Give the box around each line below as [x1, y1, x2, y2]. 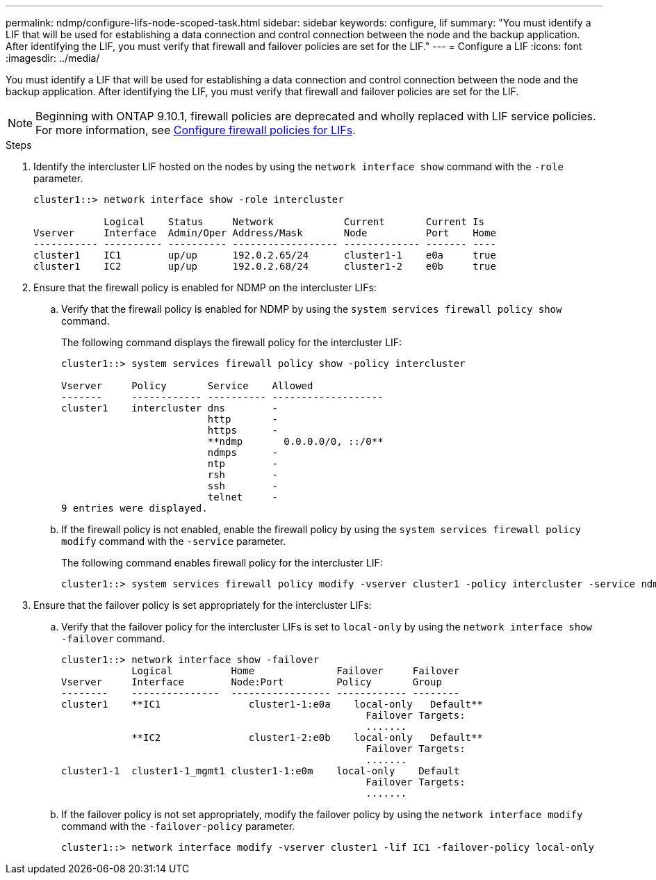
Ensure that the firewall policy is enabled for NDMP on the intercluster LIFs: [33, 282, 377, 293]
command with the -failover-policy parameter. [61, 820, 295, 832]
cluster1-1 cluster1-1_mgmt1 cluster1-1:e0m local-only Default [61, 765, 460, 776]
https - [207, 425, 278, 436]
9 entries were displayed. [61, 503, 208, 514]
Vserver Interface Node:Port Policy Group [61, 676, 442, 687]
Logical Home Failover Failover [131, 665, 460, 676]
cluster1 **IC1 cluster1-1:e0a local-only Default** [61, 699, 483, 710]
